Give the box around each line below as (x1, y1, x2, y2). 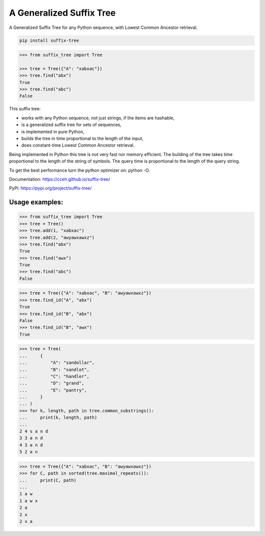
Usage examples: (9, 198, 63, 206)
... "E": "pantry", (19, 387, 87, 393)
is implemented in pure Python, (21, 128, 84, 134)
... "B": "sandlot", (19, 367, 90, 372)
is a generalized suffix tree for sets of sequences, (21, 122, 122, 128)
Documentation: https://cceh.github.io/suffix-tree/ (9, 176, 110, 182)
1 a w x (19, 498, 38, 504)
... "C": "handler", (19, 373, 90, 379)
